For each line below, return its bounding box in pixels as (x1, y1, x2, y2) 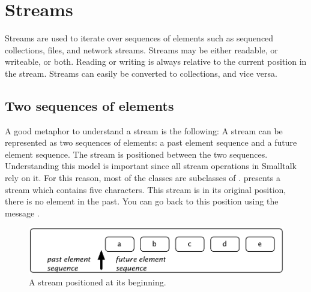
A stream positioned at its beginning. (29, 275, 166, 288)
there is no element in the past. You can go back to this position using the (5, 195, 279, 207)
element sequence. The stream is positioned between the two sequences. (5, 147, 268, 160)
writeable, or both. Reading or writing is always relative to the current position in (5, 55, 307, 68)
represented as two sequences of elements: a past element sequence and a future (5, 136, 297, 149)
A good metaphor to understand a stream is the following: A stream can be (5, 124, 283, 137)
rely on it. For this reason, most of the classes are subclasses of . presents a (5, 171, 280, 184)
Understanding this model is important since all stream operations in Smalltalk (5, 159, 297, 172)
